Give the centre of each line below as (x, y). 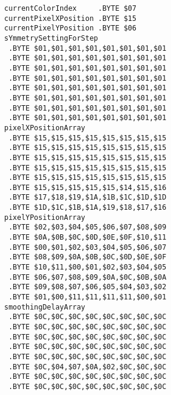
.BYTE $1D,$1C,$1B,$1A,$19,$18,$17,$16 (88, 208)
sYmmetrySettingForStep (51, 38)
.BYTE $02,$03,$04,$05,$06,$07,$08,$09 (88, 227)
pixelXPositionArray (45, 128)
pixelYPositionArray (45, 217)
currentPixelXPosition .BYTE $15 (70, 18)
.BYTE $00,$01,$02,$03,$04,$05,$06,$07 (88, 247)
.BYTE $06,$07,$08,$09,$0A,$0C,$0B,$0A (88, 277)
